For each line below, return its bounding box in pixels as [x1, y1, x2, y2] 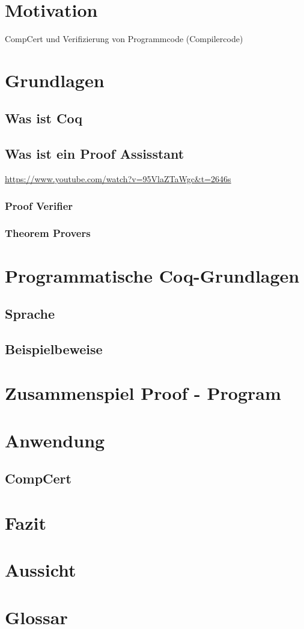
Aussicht [5, 557, 76, 582]
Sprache [5, 304, 55, 323]
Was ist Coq [5, 109, 82, 127]
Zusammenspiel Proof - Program [5, 381, 281, 405]
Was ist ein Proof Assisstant [5, 144, 184, 163]
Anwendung [5, 428, 105, 452]
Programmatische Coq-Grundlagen [5, 263, 300, 287]
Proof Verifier [5, 198, 73, 213]
